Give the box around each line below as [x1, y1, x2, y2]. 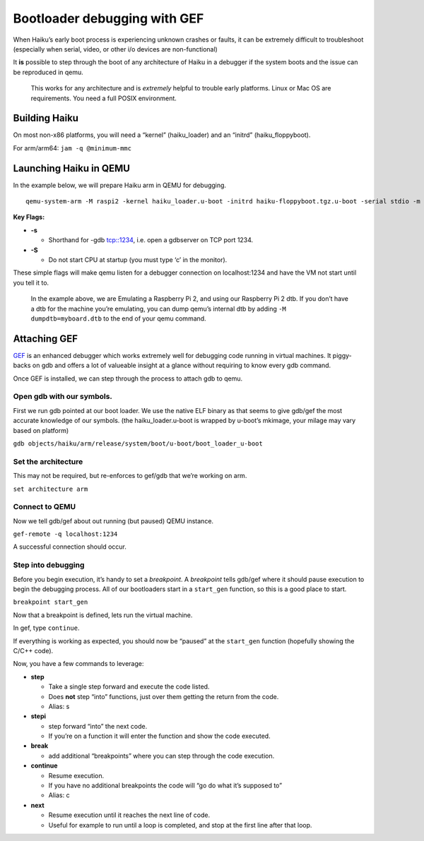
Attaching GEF [13, 333, 78, 345]
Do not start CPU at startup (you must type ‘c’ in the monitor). [48, 256, 228, 264]
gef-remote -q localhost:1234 [13, 530, 118, 538]
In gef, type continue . [13, 624, 80, 632]
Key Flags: [13, 213, 45, 222]
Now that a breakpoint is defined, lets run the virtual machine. [13, 611, 193, 619]
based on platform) [13, 426, 69, 434]
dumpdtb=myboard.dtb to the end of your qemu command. [30, 314, 206, 323]
